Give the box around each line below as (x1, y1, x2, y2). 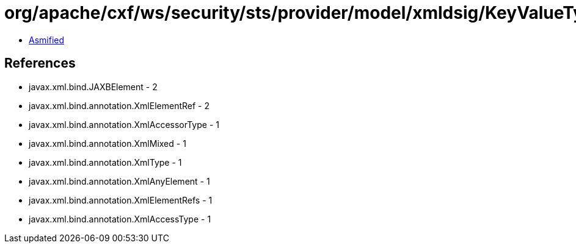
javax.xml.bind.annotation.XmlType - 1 (29, 157, 182, 168)
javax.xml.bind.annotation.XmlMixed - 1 (29, 138, 186, 149)
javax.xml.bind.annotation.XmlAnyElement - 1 (29, 175, 210, 186)
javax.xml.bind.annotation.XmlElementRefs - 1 (29, 194, 213, 205)
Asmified (29, 34, 65, 45)
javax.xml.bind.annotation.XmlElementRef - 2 (29, 100, 210, 111)
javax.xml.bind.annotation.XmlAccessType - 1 (29, 213, 211, 224)
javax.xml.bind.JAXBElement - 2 (29, 81, 158, 92)
